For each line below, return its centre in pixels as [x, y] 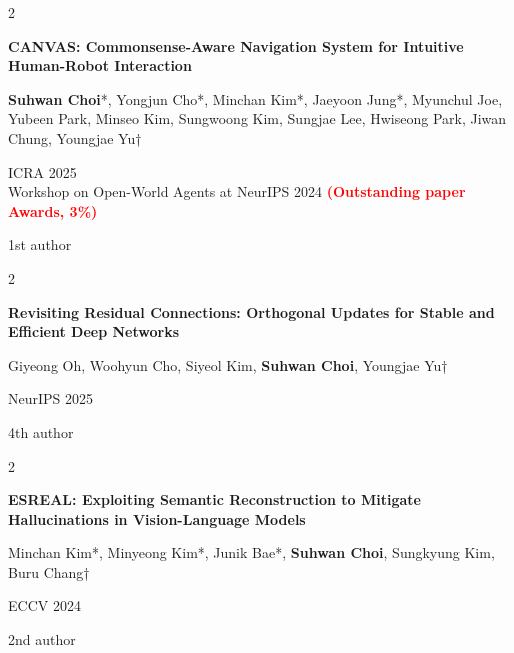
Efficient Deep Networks [94, 331]
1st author [40, 244]
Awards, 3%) [53, 210]
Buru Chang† [49, 571]
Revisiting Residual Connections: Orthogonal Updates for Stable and [251, 311]
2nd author [42, 639]
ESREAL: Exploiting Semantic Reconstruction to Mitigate [214, 499]
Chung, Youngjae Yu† [75, 137]
